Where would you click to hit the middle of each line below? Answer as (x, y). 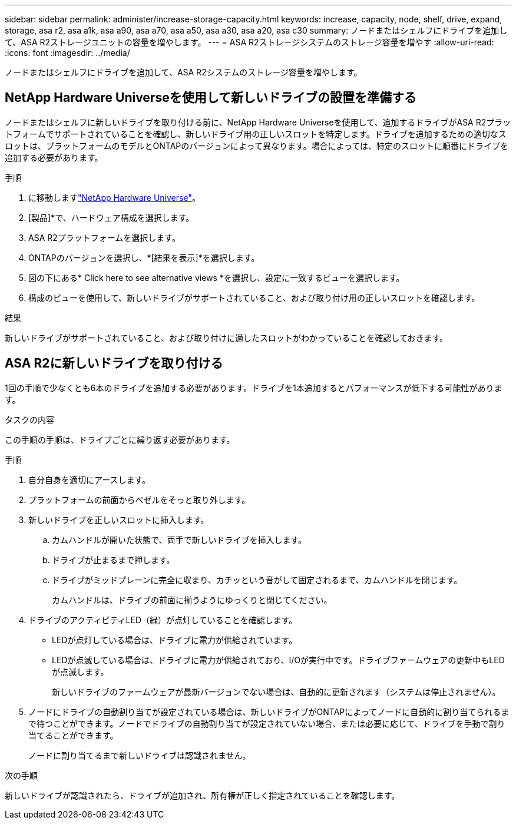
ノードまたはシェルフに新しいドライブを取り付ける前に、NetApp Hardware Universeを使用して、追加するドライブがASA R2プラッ (258, 122)
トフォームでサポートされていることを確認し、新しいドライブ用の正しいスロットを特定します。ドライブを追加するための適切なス (256, 134)
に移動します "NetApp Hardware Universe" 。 (114, 197)
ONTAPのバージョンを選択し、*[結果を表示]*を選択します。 (144, 257)
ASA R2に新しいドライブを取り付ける (114, 363)
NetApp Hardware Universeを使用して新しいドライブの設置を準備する (211, 98)
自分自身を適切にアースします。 (90, 479)
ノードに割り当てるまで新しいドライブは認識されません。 (140, 755)
